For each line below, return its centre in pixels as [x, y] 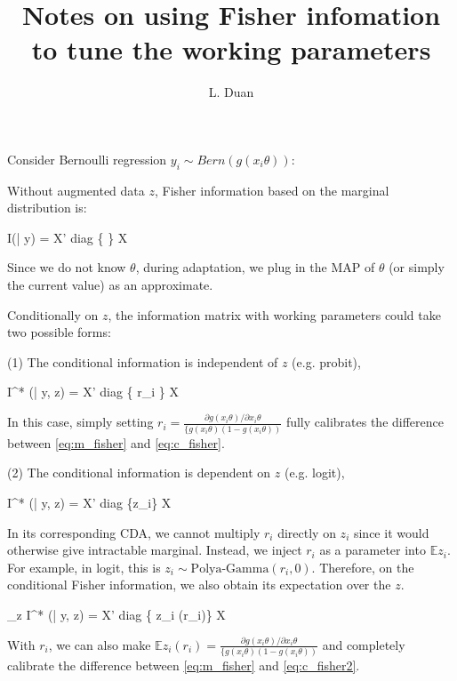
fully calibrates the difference [365, 422]
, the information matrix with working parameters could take [274, 314]
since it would [391, 532]
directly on [307, 532]
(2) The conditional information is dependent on [139, 473]
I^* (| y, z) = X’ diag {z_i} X [89, 502]
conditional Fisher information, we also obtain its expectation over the [199, 585]
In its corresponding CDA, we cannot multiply [134, 532]
